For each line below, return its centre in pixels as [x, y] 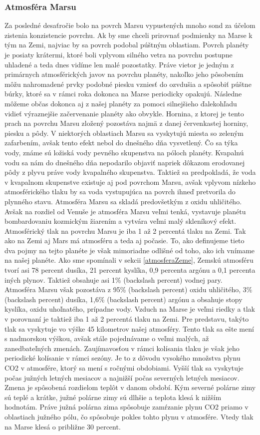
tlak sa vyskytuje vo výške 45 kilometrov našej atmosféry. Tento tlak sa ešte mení [129, 328]
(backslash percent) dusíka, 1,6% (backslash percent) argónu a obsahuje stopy [124, 299]
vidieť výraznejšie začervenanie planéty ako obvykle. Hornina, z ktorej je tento [124, 113]
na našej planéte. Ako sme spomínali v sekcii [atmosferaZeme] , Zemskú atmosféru [129, 260]
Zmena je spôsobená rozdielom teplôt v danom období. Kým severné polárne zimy [130, 387]
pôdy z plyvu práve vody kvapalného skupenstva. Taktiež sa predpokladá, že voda [130, 172]
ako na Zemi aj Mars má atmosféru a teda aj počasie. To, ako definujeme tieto [125, 240]
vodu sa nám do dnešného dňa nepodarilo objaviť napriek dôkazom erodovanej [125, 162]
